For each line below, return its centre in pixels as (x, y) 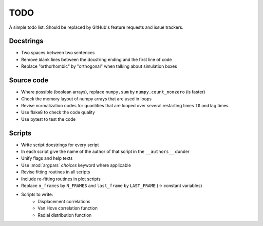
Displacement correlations (64, 201)
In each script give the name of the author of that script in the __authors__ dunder (105, 151)
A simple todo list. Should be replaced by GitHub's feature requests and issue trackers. (96, 27)
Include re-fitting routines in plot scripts (61, 179)
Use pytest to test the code (48, 119)
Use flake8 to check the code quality (58, 113)
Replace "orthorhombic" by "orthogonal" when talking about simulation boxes (99, 66)
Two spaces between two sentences (58, 53)
